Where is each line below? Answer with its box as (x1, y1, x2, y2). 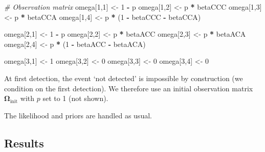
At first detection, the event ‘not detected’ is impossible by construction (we (4, 72, 243, 83)
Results (4, 135, 44, 150)
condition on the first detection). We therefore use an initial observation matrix (4, 83, 253, 93)
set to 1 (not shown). (42, 93, 108, 104)
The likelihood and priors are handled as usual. (4, 110, 152, 120)
